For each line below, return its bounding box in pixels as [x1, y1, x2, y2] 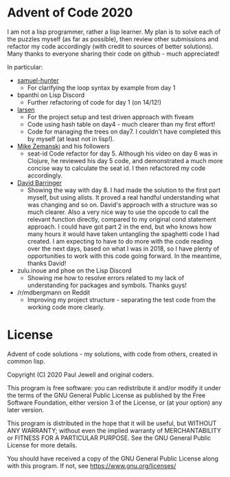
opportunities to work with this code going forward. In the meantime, [27, 251, 222, 259]
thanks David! [27, 259, 67, 267]
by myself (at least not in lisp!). [27, 134, 115, 142]
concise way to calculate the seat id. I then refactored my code [27, 164, 206, 172]
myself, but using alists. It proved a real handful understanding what [27, 193, 220, 201]
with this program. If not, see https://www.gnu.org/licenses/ [7, 461, 176, 469]
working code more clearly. [27, 303, 105, 311]
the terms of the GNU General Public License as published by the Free [7, 391, 206, 399]
